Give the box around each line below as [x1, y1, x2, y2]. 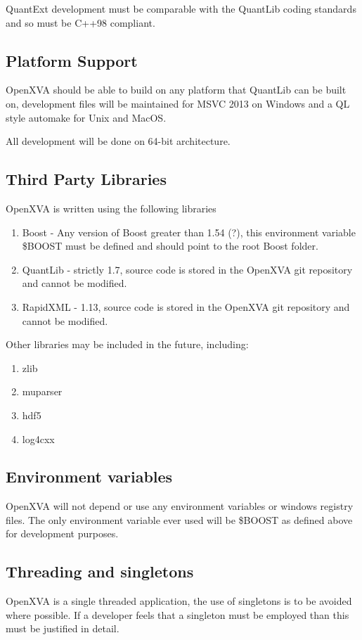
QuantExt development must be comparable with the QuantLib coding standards [6, 1, 356, 15]
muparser [22, 384, 63, 399]
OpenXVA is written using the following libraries [6, 200, 216, 215]
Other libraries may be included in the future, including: [6, 337, 249, 352]
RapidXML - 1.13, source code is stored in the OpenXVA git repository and [22, 299, 350, 314]
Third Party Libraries [6, 168, 167, 190]
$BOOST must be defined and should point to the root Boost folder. [22, 238, 318, 253]
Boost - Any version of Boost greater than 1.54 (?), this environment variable [22, 224, 356, 239]
